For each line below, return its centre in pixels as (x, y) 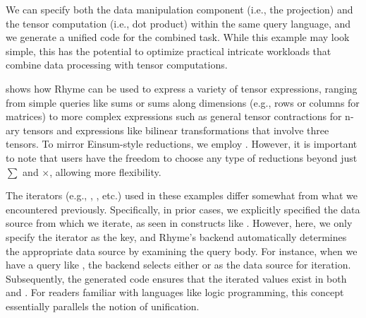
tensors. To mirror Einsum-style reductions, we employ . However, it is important (182, 144)
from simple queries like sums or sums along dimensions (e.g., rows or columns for (183, 102)
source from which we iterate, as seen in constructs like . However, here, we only (179, 223)
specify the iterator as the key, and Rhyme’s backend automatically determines (176, 236)
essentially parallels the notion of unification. (103, 306)
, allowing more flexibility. (105, 171)
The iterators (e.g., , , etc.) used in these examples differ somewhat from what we (182, 195)
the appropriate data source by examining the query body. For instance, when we (182, 251)
